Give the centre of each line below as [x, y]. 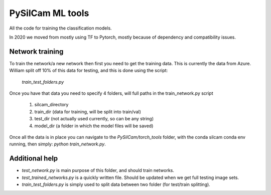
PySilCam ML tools [49, 13]
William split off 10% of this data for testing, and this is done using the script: [89, 71]
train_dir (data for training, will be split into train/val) [88, 112]
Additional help [34, 159]
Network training [36, 51]
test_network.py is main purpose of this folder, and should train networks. [98, 170]
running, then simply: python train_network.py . [58, 144]
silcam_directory [51, 105]
